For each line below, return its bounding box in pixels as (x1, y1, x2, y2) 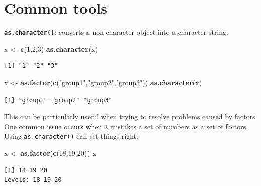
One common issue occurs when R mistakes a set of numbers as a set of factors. (4, 121, 248, 131)
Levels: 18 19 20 (4, 176, 62, 184)
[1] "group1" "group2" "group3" (4, 96, 112, 104)
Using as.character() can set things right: (4, 131, 138, 141)
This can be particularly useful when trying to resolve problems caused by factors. (4, 111, 257, 122)
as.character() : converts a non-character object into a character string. (4, 27, 228, 37)
